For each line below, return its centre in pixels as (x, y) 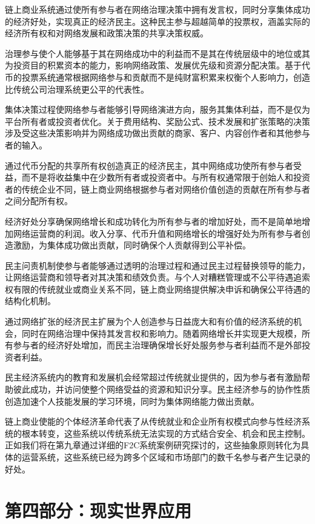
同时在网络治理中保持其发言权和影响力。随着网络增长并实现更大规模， (161, 333)
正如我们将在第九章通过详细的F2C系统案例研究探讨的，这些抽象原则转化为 (153, 445)
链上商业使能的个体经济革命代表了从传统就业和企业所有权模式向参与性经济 (153, 421)
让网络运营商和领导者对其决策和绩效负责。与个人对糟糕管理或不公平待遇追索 (157, 277)
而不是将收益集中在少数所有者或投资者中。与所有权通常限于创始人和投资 (166, 177)
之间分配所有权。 (39, 201)
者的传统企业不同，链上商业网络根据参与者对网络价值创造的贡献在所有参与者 (157, 189)
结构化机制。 (30, 301)
